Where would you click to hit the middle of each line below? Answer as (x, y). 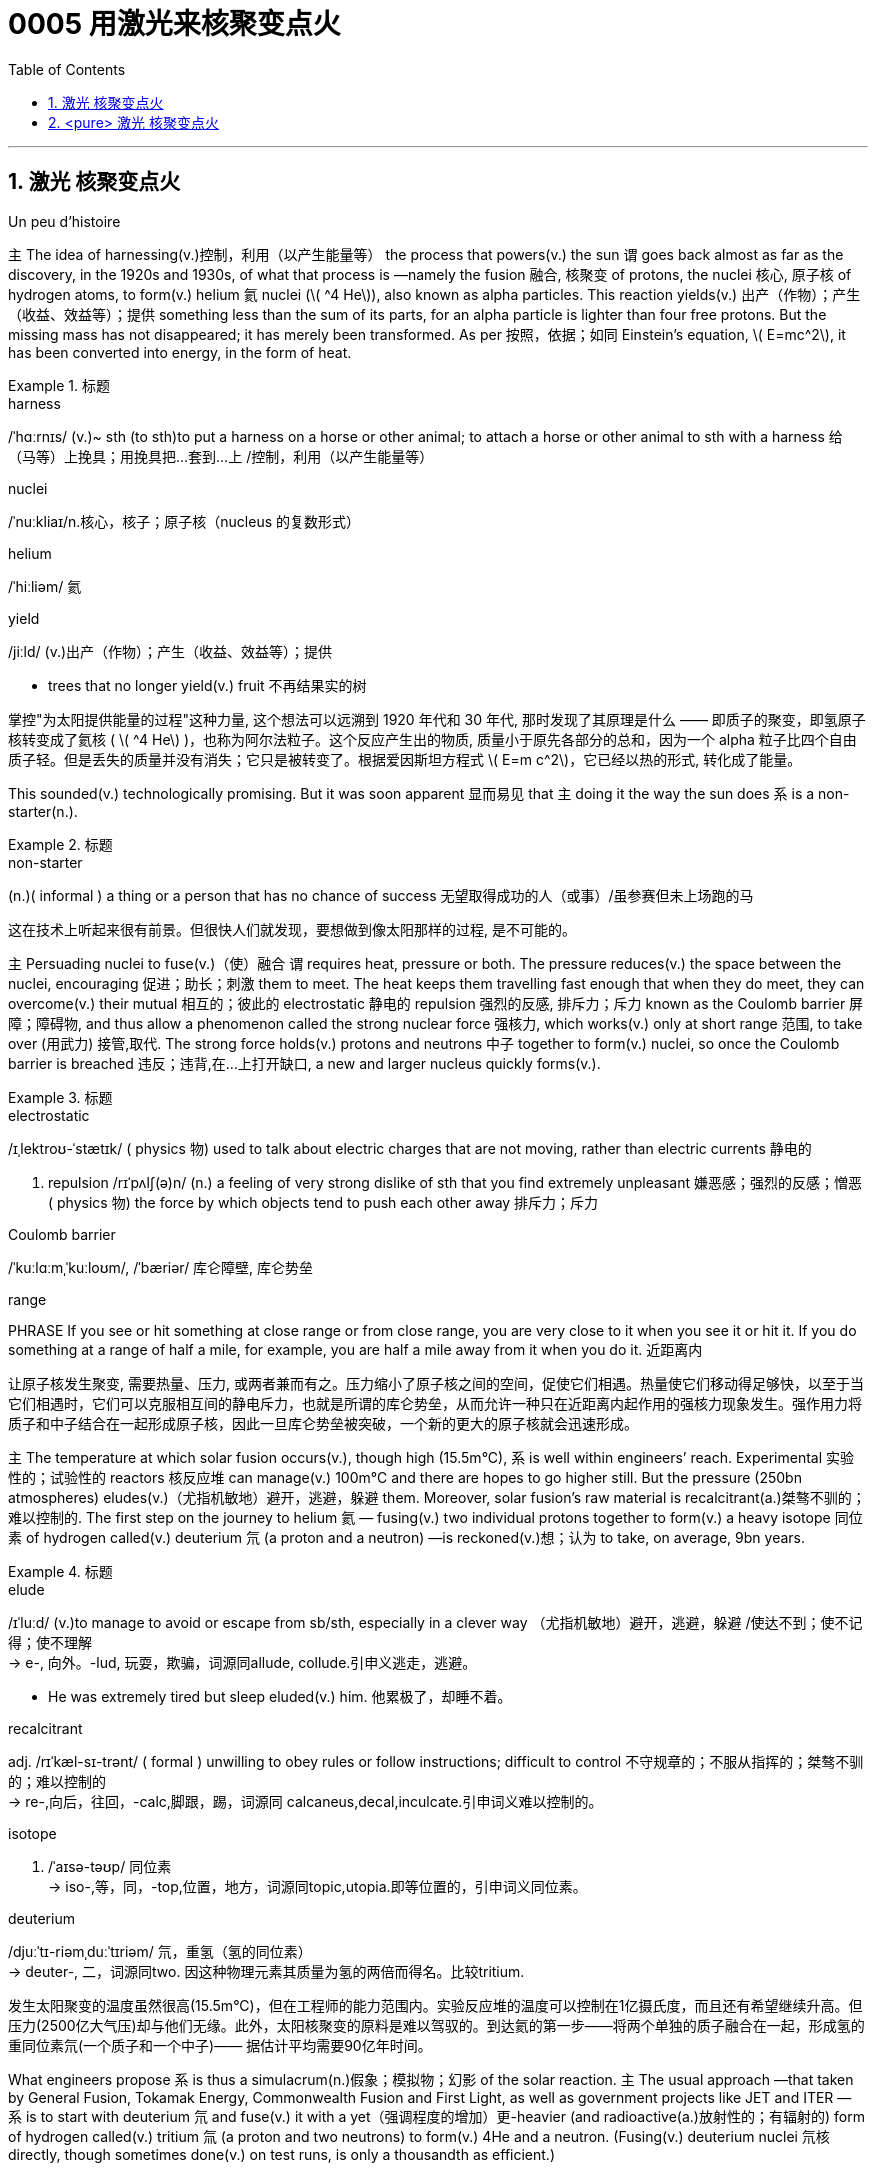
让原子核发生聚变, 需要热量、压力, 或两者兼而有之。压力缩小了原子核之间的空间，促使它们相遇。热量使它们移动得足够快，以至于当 (436, 1383)
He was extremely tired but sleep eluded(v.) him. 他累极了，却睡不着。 (280, 1696)
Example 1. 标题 (59, 385)
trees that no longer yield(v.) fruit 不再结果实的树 (207, 685)
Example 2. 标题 (60, 844)
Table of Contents (67, 69)
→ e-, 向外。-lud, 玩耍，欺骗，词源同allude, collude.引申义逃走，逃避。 (242, 1662)
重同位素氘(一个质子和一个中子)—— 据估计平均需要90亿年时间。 (220, 2045)
